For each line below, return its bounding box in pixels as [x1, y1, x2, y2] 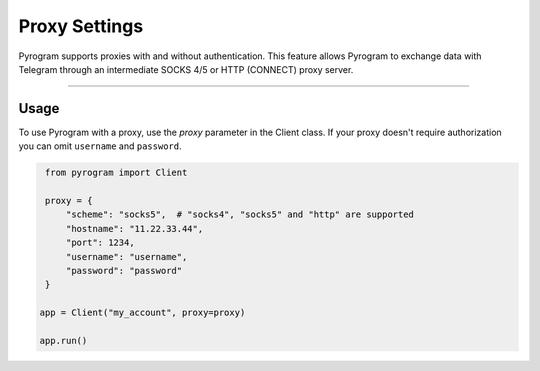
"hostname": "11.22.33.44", [65, 223, 204, 234]
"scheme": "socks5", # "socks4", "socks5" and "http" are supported [65, 209, 415, 220]
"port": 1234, [65, 237, 135, 249]
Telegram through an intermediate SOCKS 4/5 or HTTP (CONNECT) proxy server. [18, 63, 354, 75]
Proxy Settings [18, 15, 144, 37]
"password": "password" [65, 265, 183, 276]
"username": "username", [65, 251, 188, 262]
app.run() [39, 335, 88, 346]
